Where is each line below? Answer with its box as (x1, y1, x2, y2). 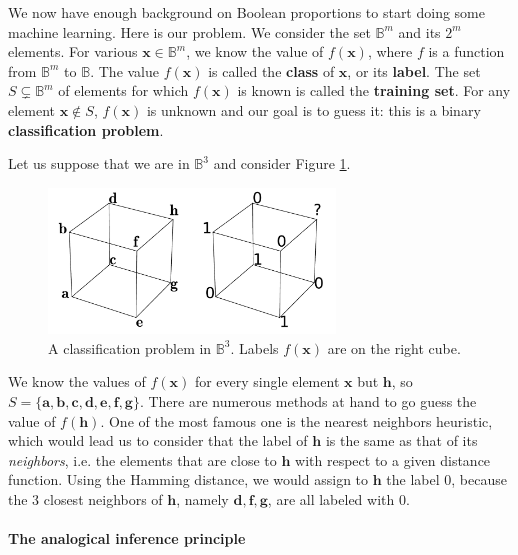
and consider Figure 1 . (213, 153, 351, 174)
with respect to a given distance (295, 449, 491, 470)
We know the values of (8, 371, 146, 392)
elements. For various (8, 41, 138, 62)
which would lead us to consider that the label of (8, 430, 308, 451)
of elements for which (58, 80, 189, 101)
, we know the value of (186, 41, 324, 62)
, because (451, 469, 507, 490)
